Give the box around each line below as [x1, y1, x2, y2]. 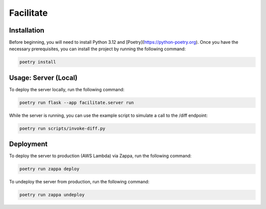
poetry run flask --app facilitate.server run [19, 100, 134, 105]
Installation [9, 26, 44, 35]
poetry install [19, 59, 56, 65]
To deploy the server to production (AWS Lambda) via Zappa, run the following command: [9, 153, 192, 159]
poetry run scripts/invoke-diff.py [19, 126, 105, 131]
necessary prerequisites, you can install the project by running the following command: [9, 46, 186, 52]
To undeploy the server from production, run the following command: [9, 179, 150, 185]
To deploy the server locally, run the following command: [9, 86, 125, 92]
